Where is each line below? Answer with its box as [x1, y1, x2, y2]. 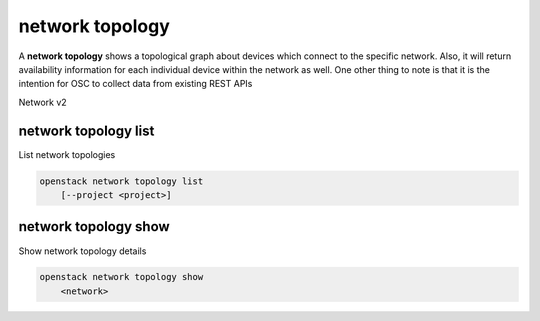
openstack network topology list [39, 175, 204, 187]
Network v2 [18, 96, 67, 108]
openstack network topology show [39, 271, 204, 283]
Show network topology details [18, 245, 147, 257]
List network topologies [18, 148, 116, 160]
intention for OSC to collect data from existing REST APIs [18, 78, 253, 90]
